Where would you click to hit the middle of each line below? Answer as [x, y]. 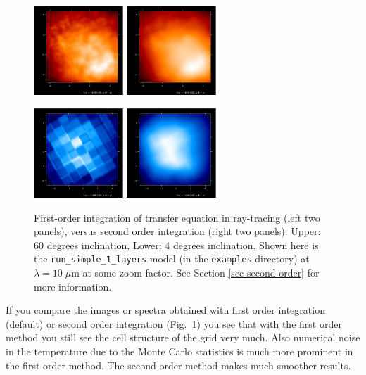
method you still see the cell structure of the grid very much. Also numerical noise [183, 337]
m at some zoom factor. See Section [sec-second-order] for [195, 272]
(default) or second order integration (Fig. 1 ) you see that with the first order [174, 323]
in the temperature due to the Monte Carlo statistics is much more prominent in [179, 351]
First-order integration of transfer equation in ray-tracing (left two [177, 217]
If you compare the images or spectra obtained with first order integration [165, 310]
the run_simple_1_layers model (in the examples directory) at [172, 259]
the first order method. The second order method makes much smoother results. [178, 365]
